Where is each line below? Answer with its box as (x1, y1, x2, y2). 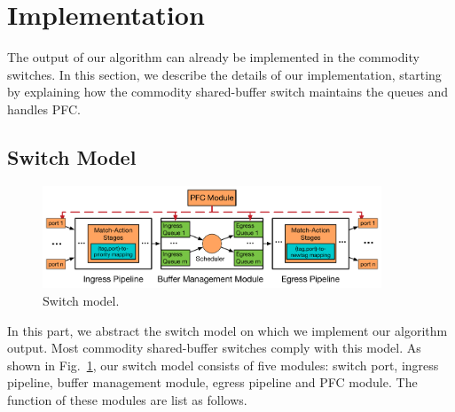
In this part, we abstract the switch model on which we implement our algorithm (7, 321, 448, 339)
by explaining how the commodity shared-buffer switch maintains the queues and (7, 82, 448, 101)
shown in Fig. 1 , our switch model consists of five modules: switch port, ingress (7, 355, 439, 374)
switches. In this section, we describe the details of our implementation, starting (7, 65, 442, 83)
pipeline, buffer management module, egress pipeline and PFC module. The (7, 373, 418, 392)
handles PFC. (7, 99, 81, 118)
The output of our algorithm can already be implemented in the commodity (7, 48, 420, 66)
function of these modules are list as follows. (7, 390, 247, 408)
